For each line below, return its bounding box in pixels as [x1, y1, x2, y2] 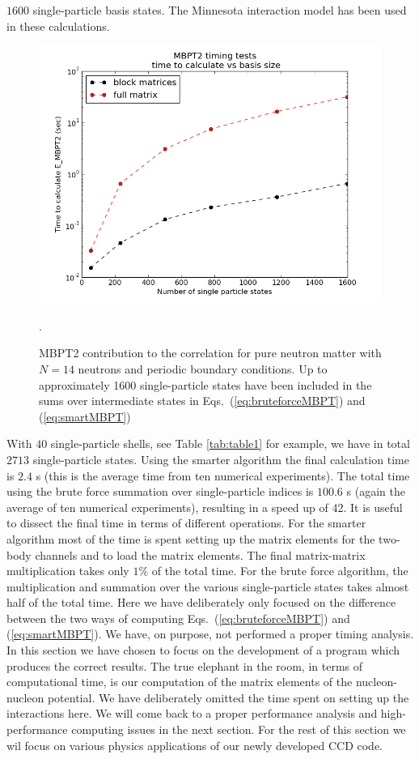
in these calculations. [6, 17, 110, 34]
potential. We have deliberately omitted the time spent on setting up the [47, 689, 409, 706]
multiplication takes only [6, 562, 129, 579]
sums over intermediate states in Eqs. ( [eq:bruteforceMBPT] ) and [39, 392, 366, 409]
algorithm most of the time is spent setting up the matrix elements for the [6, 530, 375, 547]
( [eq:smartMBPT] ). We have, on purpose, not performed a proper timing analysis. [6, 625, 414, 642]
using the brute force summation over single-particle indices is [6, 483, 314, 500]
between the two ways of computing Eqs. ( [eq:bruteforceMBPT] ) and [6, 609, 350, 626]
